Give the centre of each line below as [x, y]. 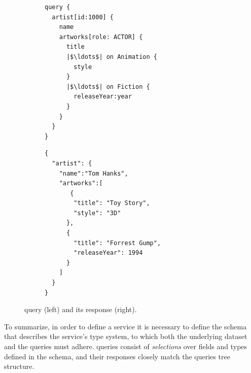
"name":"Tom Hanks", [94, 173]
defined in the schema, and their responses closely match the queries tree [117, 356]
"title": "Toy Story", [112, 203]
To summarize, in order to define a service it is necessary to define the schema [126, 326]
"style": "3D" [97, 213]
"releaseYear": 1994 [108, 253]
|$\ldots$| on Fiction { [108, 87]
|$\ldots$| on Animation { [112, 57]
